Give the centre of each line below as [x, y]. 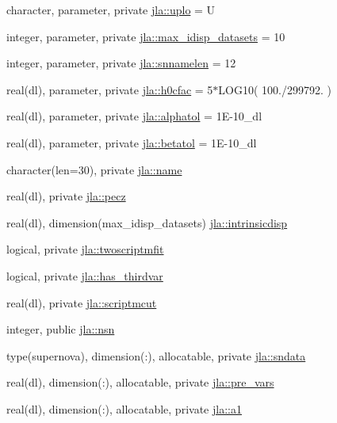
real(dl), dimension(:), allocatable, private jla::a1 [124, 408]
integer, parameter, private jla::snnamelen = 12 [121, 63]
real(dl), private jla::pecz [66, 196]
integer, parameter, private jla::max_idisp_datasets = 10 [146, 36]
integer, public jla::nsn [61, 329]
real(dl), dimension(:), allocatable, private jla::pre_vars [140, 382]
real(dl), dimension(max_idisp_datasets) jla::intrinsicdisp [147, 222]
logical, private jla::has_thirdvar [85, 275]
